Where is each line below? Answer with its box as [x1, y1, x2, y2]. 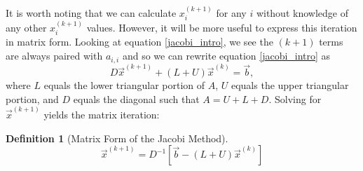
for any [216, 5, 247, 20]
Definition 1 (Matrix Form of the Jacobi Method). [6, 130, 228, 145]
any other [6, 20, 47, 35]
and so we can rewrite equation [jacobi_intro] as [122, 48, 331, 63]
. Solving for [268, 91, 322, 106]
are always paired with [6, 48, 103, 63]
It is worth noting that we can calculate [6, 5, 177, 20]
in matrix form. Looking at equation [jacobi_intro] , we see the [6, 34, 273, 49]
